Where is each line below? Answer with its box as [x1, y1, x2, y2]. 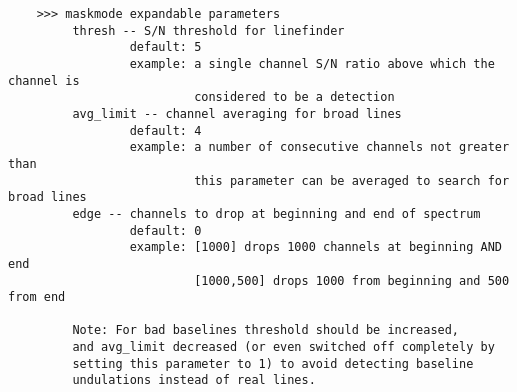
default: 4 [129, 123, 202, 138]
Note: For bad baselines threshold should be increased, [72, 323, 460, 338]
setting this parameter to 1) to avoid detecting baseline [72, 356, 474, 371]
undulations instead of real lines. [72, 373, 316, 388]
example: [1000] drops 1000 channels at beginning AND [129, 240, 502, 255]
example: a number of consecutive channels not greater [129, 140, 510, 155]
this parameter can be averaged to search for [194, 173, 510, 188]
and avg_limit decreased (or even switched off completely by [72, 340, 495, 355]
